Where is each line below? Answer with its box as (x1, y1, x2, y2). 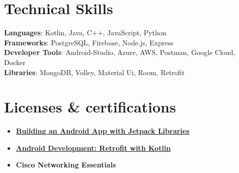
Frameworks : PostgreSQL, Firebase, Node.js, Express (4, 37, 174, 47)
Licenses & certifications (4, 96, 176, 117)
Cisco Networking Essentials (16, 159, 116, 170)
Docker (4, 56, 26, 67)
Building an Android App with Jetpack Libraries (16, 126, 190, 136)
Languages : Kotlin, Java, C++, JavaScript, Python (4, 27, 167, 38)
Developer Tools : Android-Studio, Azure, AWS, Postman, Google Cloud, (4, 47, 235, 57)
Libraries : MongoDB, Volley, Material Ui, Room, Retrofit (4, 67, 185, 77)
